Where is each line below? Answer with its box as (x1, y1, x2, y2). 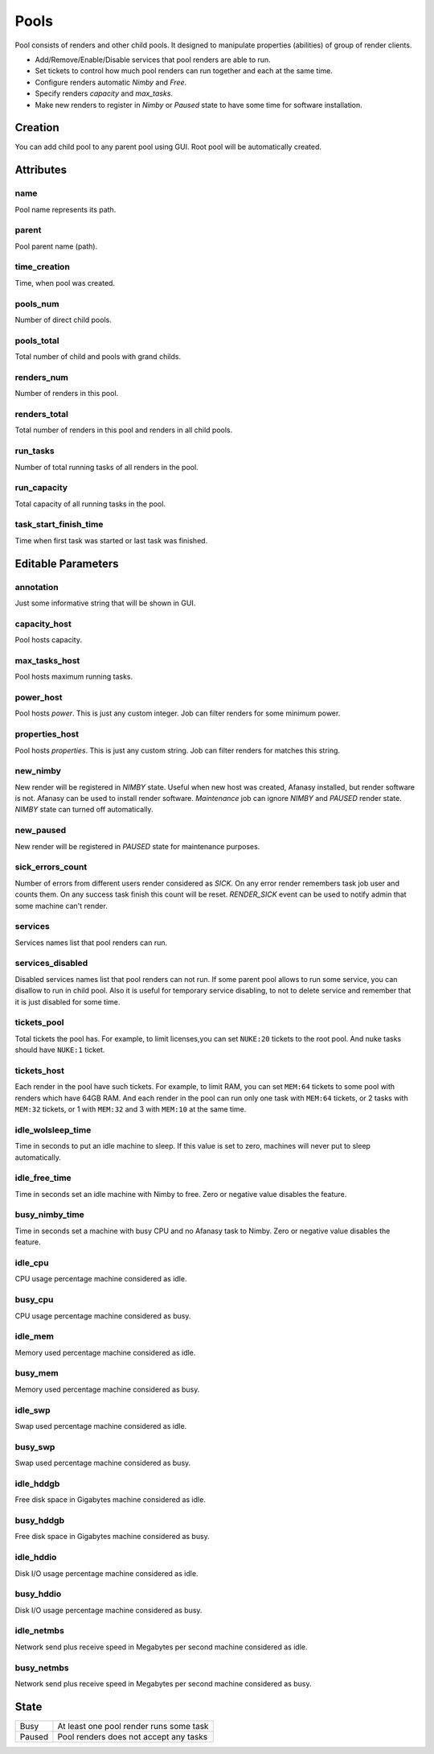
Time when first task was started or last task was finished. (14, 535, 208, 545)
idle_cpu (14, 1257, 49, 1269)
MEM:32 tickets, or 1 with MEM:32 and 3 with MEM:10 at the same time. (14, 1104, 247, 1114)
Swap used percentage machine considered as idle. (14, 1421, 187, 1430)
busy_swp (14, 1441, 55, 1452)
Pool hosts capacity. (14, 635, 82, 645)
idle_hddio (14, 1552, 57, 1563)
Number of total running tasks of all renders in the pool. (14, 462, 199, 472)
